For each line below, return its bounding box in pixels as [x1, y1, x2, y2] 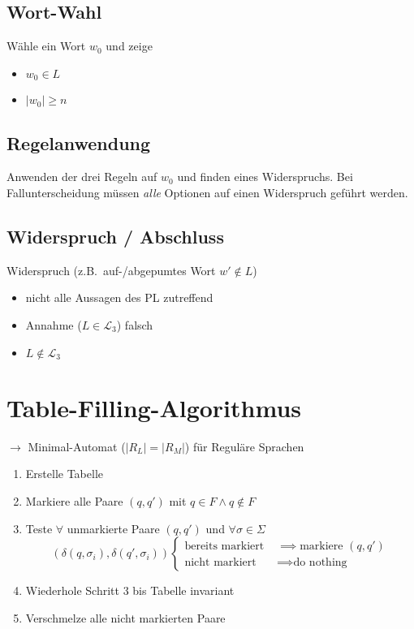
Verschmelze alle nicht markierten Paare [25, 609, 226, 626]
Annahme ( [25, 317, 82, 334]
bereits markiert [184, 540, 265, 552]
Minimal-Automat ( [28, 437, 126, 455]
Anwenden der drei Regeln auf [6, 168, 157, 185]
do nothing [293, 556, 347, 568]
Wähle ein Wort [6, 37, 86, 54]
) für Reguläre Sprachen [184, 437, 304, 455]
